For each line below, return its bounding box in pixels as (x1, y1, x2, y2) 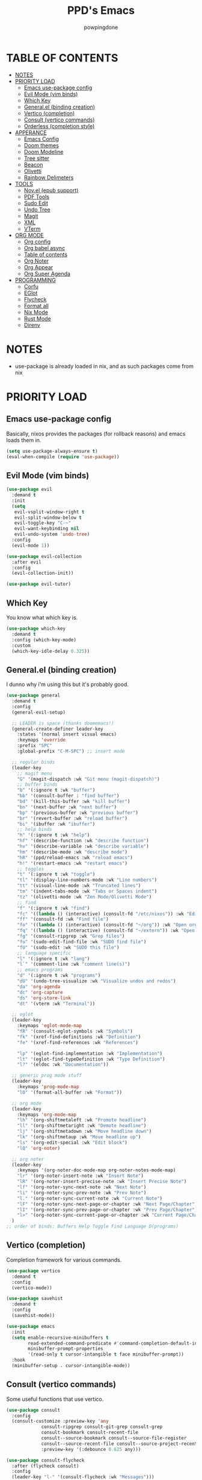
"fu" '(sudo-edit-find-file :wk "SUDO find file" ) (17, 938, 147, 945)
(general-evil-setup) (11, 709, 66, 716)
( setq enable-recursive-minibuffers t (11, 1334, 109, 1341)
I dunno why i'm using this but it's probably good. (6, 681, 129, 688)
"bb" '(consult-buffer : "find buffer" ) (17, 793, 120, 799)
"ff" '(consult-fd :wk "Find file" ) (17, 916, 109, 923)
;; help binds (17, 827, 52, 833)
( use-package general (6, 693, 61, 699)
